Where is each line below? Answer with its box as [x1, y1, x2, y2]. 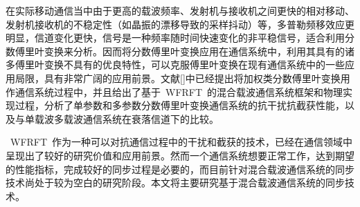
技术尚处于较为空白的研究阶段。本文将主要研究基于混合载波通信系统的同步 [6, 175, 345, 190]
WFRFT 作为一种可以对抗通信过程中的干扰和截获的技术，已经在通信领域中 [10, 135, 353, 149]
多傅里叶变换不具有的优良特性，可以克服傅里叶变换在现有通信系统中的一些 [6, 57, 345, 72]
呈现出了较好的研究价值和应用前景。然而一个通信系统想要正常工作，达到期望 [6, 148, 354, 162]
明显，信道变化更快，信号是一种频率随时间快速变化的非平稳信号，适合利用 [6, 30, 345, 45]
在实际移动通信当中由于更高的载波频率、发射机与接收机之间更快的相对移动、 [6, 3, 354, 17]
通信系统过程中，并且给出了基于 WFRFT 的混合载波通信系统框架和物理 [15, 84, 343, 99]
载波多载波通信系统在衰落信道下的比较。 [34, 111, 219, 126]
